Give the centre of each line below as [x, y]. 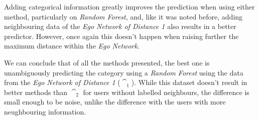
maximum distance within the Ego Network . [72, 46]
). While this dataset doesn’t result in [189, 82]
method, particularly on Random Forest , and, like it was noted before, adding [123, 16]
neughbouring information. [45, 111]
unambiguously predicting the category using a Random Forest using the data [124, 72]
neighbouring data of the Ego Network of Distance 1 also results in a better [120, 26]
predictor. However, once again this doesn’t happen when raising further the [121, 36]
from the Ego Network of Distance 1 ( [62, 82]
